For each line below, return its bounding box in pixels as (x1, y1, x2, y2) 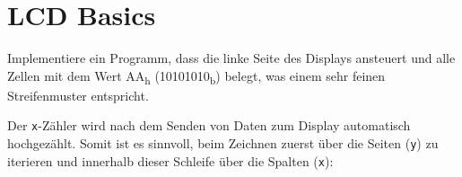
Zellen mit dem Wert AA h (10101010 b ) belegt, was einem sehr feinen (7, 66, 386, 87)
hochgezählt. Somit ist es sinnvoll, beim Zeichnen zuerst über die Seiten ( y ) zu (7, 134, 439, 153)
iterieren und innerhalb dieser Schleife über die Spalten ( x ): (7, 151, 334, 170)
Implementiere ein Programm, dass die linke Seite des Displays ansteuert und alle (7, 49, 456, 67)
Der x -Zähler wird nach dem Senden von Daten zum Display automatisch (7, 116, 411, 135)
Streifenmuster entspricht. (7, 85, 149, 104)
